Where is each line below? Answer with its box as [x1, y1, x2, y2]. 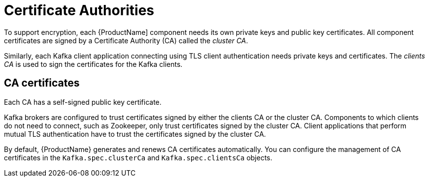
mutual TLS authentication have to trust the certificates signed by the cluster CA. [4, 129, 266, 138]
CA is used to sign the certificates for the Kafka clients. [4, 60, 183, 68]
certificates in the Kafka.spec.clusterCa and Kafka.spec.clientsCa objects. [4, 153, 272, 162]
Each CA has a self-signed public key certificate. [4, 97, 162, 106]
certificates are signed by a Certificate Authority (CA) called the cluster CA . [4, 36, 248, 45]
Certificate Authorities [4, 2, 155, 19]
